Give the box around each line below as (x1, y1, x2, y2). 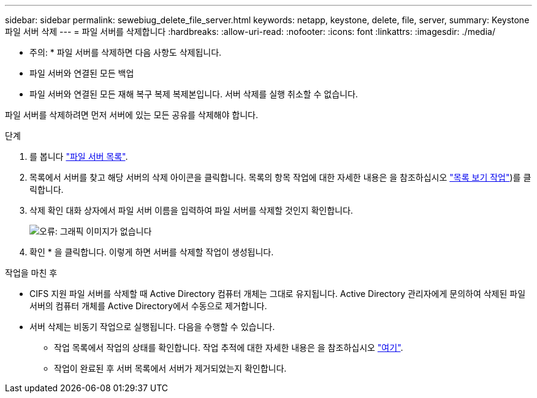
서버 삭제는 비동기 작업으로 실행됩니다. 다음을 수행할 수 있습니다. (29, 321, 275, 332)
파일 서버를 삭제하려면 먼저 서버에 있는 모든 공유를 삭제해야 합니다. (5, 110, 258, 120)
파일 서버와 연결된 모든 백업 (29, 68, 134, 78)
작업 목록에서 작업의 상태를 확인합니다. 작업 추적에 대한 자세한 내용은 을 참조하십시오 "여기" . (54, 342, 403, 353)
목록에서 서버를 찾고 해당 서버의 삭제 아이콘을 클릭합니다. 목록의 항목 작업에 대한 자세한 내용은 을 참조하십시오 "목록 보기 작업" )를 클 (29, 172, 531, 182)
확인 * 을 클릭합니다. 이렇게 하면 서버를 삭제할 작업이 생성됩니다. (29, 247, 274, 257)
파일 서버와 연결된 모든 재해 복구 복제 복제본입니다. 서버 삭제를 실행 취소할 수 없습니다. (29, 89, 358, 99)
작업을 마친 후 (5, 268, 58, 278)
